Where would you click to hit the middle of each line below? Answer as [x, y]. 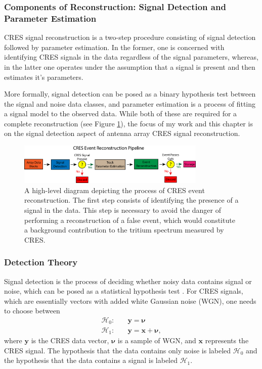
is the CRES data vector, [70, 340]
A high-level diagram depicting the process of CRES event [115, 190]
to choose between [32, 311]
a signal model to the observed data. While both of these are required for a [121, 113]
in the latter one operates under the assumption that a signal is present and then [130, 66]
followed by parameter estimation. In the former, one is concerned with [114, 47]
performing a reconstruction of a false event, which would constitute [130, 220]
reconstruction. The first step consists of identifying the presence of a [132, 200]
